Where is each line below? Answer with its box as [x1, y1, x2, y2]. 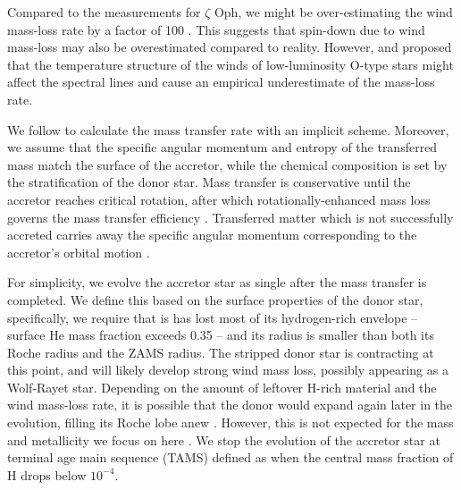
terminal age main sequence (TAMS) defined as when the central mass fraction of [7, 448, 454, 467]
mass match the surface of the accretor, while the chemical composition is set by [7, 155, 448, 173]
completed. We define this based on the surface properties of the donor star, [7, 290, 423, 308]
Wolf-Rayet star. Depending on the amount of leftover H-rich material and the [7, 377, 437, 396]
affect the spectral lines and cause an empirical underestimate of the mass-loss [7, 72, 435, 91]
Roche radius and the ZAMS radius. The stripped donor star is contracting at [7, 342, 434, 361]
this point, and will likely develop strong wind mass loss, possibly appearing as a [7, 360, 448, 379]
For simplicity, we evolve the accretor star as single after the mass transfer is [7, 273, 427, 291]
